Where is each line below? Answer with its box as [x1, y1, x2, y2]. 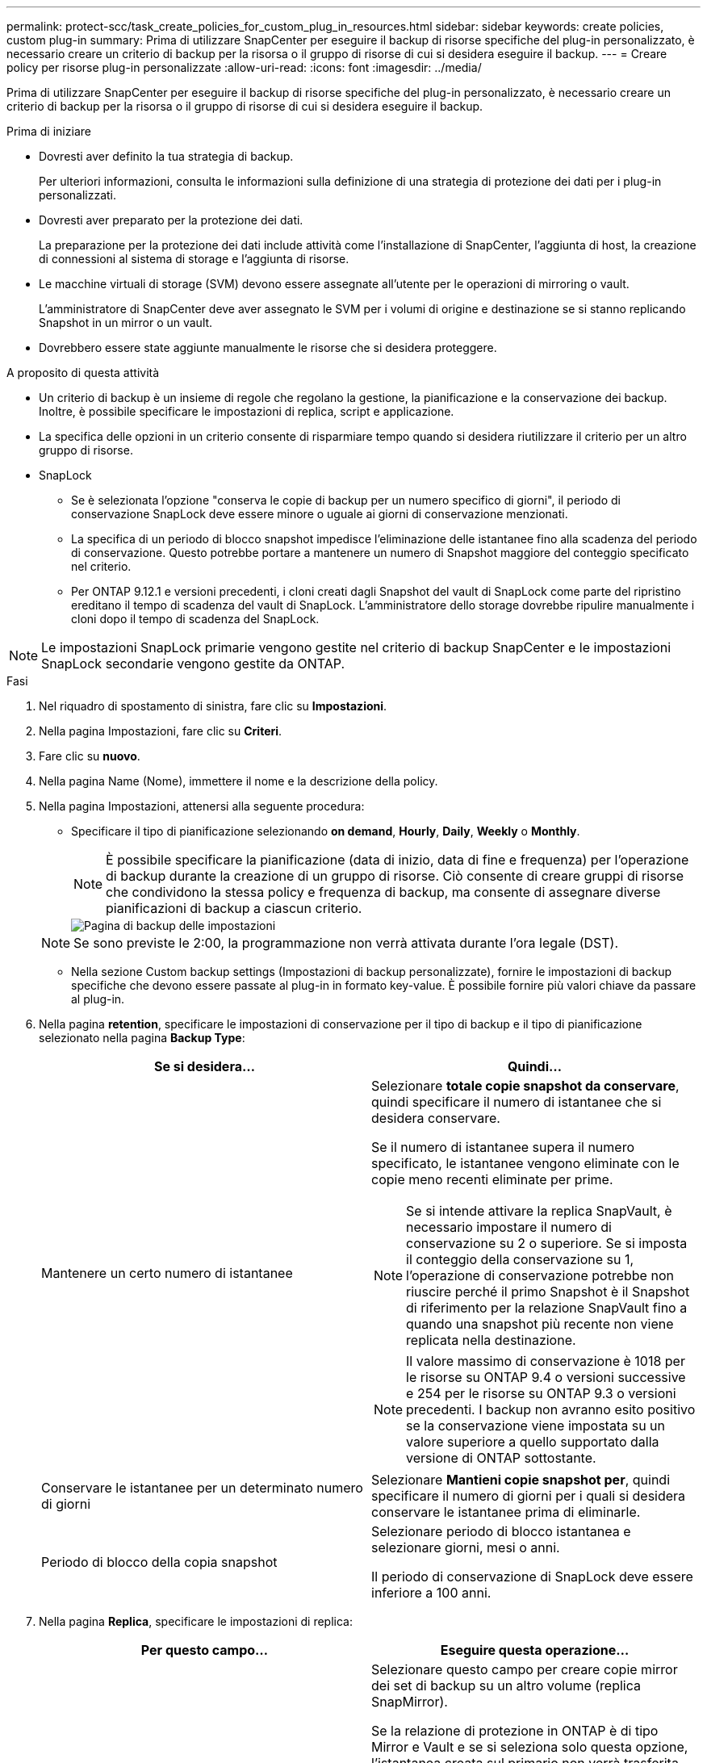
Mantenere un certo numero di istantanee [41, 1265, 293, 1281]
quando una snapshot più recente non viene [406, 1316, 674, 1332]
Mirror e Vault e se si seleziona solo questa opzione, [371, 1739, 688, 1755]
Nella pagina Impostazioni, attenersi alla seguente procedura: [39, 799, 365, 813]
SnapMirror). [371, 1694, 448, 1710]
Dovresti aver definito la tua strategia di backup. [39, 149, 294, 163]
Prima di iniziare [6, 124, 91, 138]
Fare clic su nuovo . [39, 749, 140, 763]
